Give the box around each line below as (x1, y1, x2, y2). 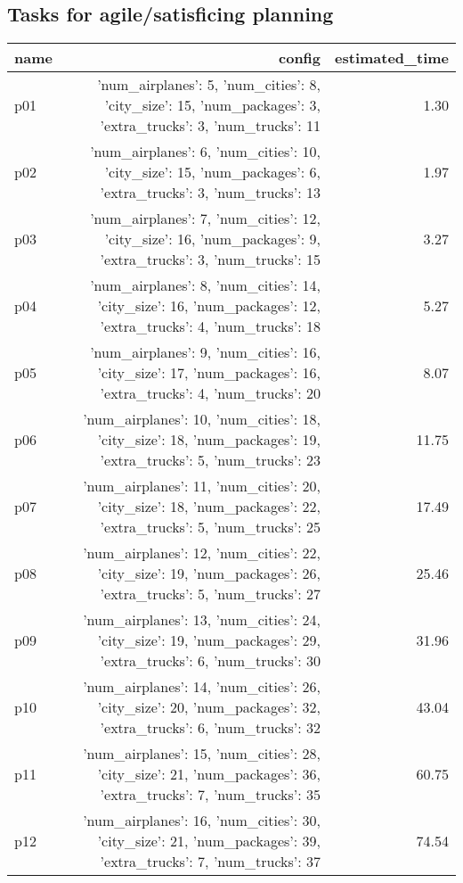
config (279, 47, 321, 69)
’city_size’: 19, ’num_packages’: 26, (97, 563, 321, 584)
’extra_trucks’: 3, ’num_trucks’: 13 (100, 182, 321, 203)
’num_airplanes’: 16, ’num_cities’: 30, (83, 810, 321, 831)
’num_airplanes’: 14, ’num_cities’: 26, (83, 676, 321, 697)
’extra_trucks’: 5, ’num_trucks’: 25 (100, 516, 321, 538)
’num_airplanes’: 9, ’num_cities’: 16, (90, 342, 321, 363)
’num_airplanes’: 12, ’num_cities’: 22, (83, 542, 321, 564)
